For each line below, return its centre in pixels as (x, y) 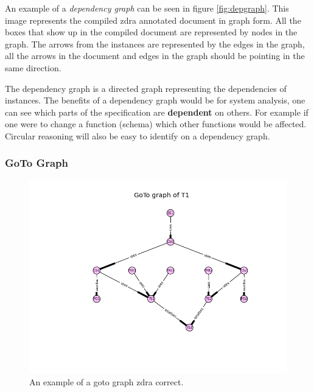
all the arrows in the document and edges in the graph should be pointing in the (155, 56)
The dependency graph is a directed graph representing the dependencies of (146, 88)
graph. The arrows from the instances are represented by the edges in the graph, (155, 44)
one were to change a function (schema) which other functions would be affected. (156, 124)
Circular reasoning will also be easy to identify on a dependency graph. (138, 135)
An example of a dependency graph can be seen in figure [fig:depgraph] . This (147, 8)
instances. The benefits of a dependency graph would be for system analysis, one (155, 100)
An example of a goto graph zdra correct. (106, 382)
